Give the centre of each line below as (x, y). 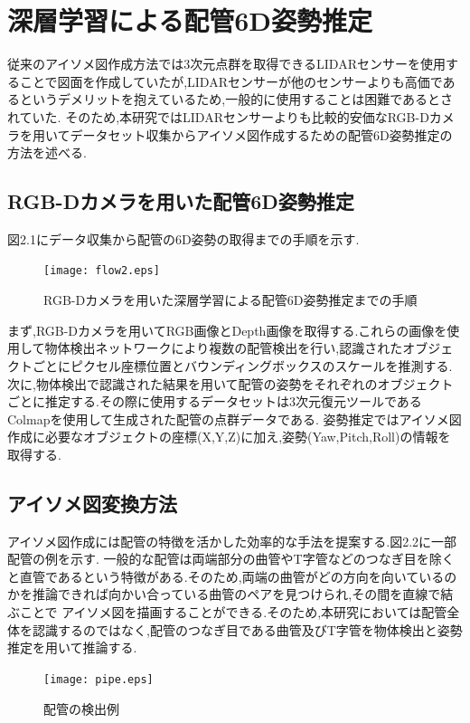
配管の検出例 (81, 708)
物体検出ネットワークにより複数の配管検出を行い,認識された (224, 348)
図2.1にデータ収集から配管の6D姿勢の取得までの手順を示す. (183, 238)
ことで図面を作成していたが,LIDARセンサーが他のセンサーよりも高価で (231, 81)
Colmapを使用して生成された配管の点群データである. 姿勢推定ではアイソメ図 (235, 419)
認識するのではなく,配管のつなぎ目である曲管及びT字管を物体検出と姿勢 (247, 629)
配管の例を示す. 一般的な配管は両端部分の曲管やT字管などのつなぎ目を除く (231, 559)
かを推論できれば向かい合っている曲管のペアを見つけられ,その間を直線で (224, 594)
